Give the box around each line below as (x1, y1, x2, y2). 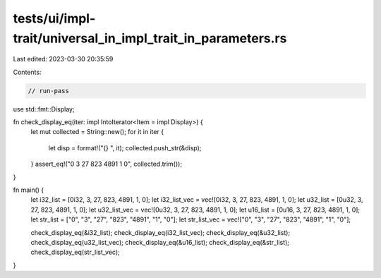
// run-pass (28, 87, 70, 95)
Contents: (13, 68, 42, 76)
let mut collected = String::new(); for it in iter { (30, 128, 164, 136)
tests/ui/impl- (13, 11, 96, 26)
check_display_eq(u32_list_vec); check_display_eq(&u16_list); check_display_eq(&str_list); (30, 238, 289, 246)
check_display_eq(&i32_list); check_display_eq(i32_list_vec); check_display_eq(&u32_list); (30, 228, 291, 236)
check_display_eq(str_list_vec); (30, 248, 120, 257)
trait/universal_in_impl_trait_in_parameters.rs (13, 30, 287, 46)
